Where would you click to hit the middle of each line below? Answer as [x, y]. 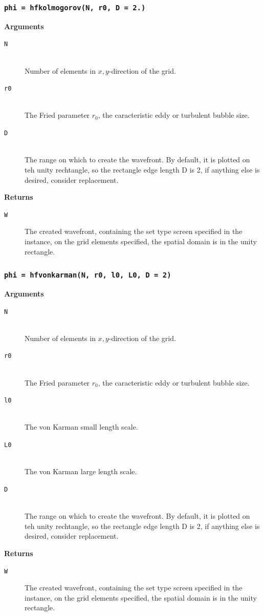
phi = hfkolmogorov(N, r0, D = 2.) [75, 7]
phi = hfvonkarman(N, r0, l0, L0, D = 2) [88, 275]
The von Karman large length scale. [81, 471]
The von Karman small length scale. [81, 427]
